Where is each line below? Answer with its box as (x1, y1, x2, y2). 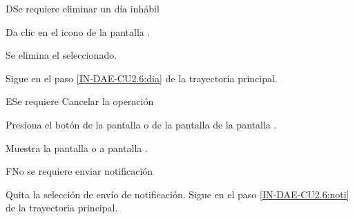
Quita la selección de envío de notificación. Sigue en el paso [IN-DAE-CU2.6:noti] (6, 187, 349, 201)
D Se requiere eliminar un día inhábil (6, 1, 160, 15)
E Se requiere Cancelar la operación (6, 94, 154, 108)
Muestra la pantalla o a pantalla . (6, 140, 148, 155)
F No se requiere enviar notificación (6, 164, 153, 178)
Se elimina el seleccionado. (6, 48, 117, 62)
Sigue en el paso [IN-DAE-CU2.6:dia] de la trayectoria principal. (6, 70, 278, 85)
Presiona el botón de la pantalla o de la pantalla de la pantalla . (6, 117, 277, 131)
